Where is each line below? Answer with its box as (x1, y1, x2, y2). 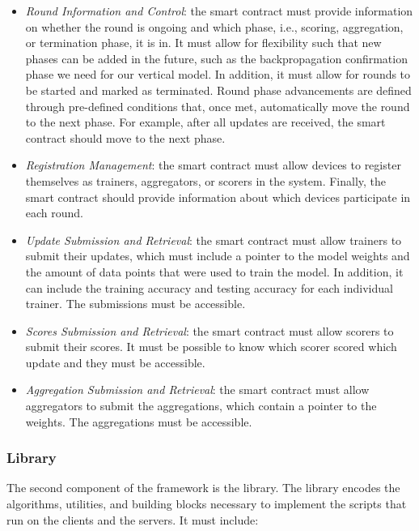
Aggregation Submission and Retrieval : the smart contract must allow (25, 381, 370, 398)
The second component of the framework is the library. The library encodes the (6, 479, 400, 496)
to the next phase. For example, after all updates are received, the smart (25, 113, 386, 131)
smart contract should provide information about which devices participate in (25, 188, 411, 205)
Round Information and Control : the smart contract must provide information (25, 2, 413, 19)
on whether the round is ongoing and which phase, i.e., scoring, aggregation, (25, 18, 404, 35)
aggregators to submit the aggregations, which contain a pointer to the (25, 397, 377, 414)
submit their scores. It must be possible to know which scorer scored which (25, 338, 397, 355)
